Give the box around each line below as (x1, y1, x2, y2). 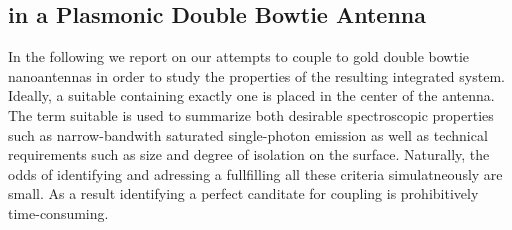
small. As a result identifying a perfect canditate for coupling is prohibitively (8, 183, 479, 204)
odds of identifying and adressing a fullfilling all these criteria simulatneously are (8, 163, 503, 184)
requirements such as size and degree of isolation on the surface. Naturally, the (8, 144, 490, 165)
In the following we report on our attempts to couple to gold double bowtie (8, 46, 470, 67)
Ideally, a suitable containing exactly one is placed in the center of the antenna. (8, 85, 495, 106)
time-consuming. (8, 202, 109, 223)
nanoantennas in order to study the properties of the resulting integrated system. (8, 65, 505, 86)
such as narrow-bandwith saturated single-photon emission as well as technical (8, 124, 488, 145)
